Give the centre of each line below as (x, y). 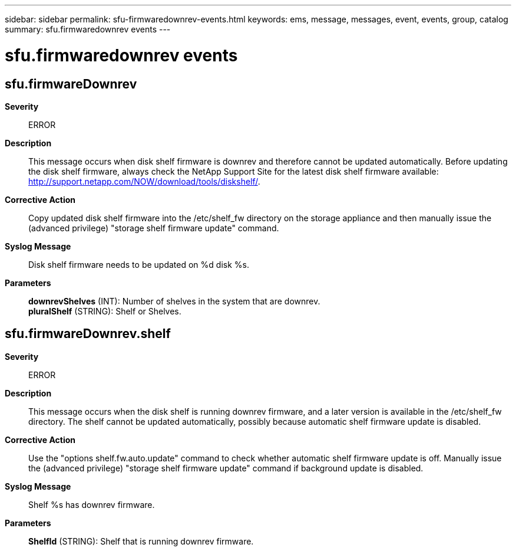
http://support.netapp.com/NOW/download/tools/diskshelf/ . (144, 181)
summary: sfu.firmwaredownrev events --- (88, 29)
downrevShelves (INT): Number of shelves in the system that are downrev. (174, 301)
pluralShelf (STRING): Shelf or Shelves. (105, 311)
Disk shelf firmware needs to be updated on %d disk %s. (139, 264)
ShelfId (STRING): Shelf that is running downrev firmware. (141, 541)
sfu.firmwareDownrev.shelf (88, 334)
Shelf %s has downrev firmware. (92, 504)
